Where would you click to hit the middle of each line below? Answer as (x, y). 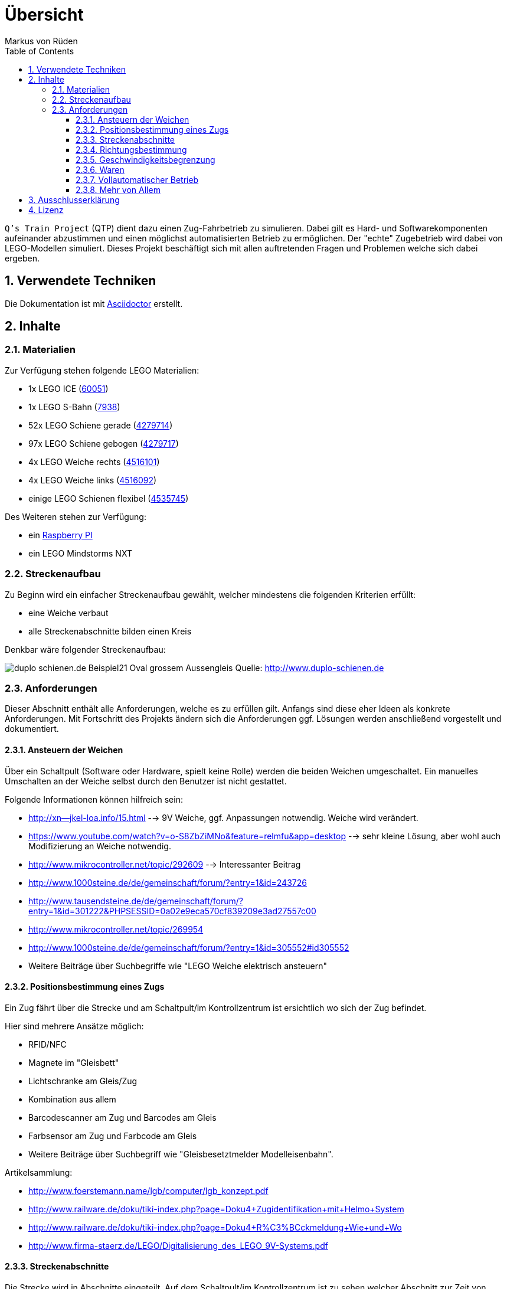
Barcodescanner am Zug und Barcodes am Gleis (122, 1117)
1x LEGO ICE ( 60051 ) (68, 388)
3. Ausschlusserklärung (74, 199)
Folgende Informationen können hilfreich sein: (94, 799)
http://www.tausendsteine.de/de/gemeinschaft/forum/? (136, 901)
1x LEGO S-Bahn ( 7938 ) (74, 407)
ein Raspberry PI (60, 535)
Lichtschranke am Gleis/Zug (83, 1081)
